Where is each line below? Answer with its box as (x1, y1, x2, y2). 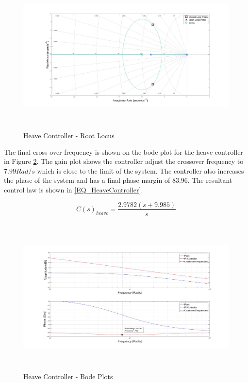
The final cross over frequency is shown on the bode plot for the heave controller (4, 146, 243, 157)
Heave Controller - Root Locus (23, 130, 115, 140)
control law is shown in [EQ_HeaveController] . (4, 184, 143, 194)
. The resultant (187, 175, 232, 185)
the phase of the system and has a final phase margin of (4, 175, 170, 185)
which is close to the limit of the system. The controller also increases (37, 165, 244, 176)
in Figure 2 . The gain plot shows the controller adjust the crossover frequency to (4, 156, 244, 166)
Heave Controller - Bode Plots (23, 371, 113, 381)
